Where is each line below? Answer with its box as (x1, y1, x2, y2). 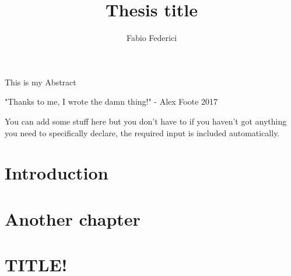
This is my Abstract (5, 75, 76, 88)
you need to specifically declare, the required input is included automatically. (5, 126, 280, 139)
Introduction (5, 161, 108, 185)
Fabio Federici (126, 32, 177, 44)
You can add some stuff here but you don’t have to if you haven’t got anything (5, 115, 287, 127)
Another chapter (5, 206, 141, 230)
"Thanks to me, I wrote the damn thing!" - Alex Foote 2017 (5, 95, 218, 108)
